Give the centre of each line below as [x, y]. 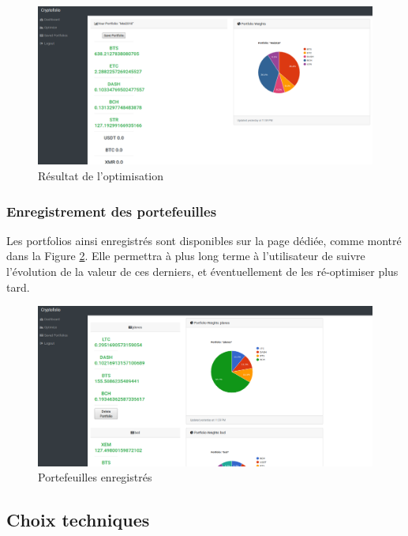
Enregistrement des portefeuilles [112, 211]
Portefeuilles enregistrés [95, 477]
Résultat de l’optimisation [101, 176]
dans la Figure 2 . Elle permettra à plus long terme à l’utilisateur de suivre [186, 256]
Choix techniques [78, 520]
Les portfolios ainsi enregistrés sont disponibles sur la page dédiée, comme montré [204, 240]
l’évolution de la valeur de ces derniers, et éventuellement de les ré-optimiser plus [202, 271]
